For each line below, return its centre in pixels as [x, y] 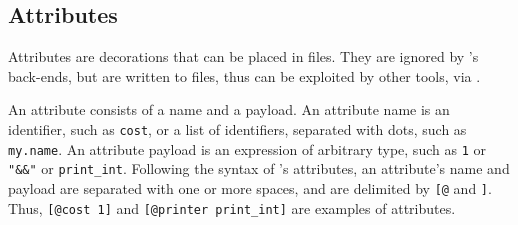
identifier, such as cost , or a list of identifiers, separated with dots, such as [237, 128]
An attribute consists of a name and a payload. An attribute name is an [229, 109]
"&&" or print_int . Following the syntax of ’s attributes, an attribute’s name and [259, 168]
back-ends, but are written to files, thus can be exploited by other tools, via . [244, 75]
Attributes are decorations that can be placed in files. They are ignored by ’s [243, 56]
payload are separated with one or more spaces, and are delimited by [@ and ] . [250, 187]
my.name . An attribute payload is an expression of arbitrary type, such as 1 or [247, 148]
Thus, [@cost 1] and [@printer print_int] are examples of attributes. [232, 207]
